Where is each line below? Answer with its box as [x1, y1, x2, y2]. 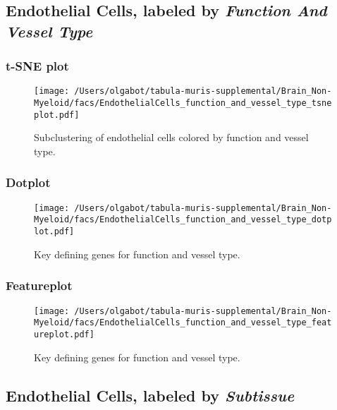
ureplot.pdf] [34, 329, 94, 339]
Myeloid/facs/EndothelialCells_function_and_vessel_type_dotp [34, 215, 332, 225]
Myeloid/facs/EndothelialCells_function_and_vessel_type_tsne [34, 98, 332, 109]
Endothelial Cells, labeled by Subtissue [6, 384, 295, 406]
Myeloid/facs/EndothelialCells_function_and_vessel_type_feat [34, 318, 332, 328]
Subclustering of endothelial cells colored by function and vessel [34, 130, 309, 145]
